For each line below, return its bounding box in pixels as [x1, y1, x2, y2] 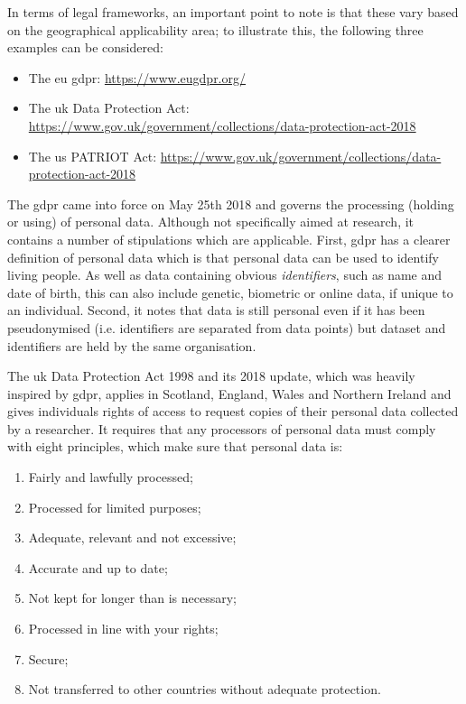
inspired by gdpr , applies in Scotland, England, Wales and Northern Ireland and [7, 384, 452, 403]
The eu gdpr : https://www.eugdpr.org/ [28, 68, 247, 87]
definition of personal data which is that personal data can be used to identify [7, 247, 439, 266]
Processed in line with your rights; [28, 619, 219, 638]
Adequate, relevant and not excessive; [28, 528, 237, 547]
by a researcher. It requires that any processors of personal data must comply [7, 419, 436, 438]
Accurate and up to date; [28, 558, 168, 577]
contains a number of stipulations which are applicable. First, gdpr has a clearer [7, 229, 451, 248]
